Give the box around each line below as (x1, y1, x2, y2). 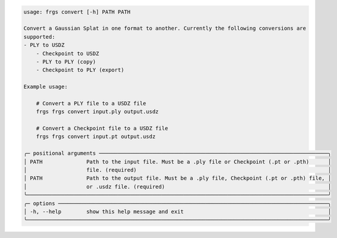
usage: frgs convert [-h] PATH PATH (23, 8, 131, 15)
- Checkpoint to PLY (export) (36, 67, 124, 74)
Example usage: (23, 83, 68, 90)
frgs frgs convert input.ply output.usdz (36, 108, 159, 115)
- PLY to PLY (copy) (36, 58, 96, 65)
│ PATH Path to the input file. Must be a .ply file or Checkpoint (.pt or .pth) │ (23, 158, 332, 165)
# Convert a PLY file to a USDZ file (36, 100, 146, 107)
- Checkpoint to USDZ (36, 50, 99, 57)
